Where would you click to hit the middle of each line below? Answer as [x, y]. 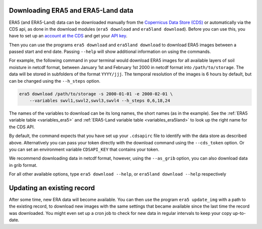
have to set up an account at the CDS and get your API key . [68, 36]
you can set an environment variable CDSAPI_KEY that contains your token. [84, 149]
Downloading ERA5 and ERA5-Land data [71, 10]
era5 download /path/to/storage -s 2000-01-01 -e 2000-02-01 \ [96, 94]
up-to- [239, 213]
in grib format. [23, 165]
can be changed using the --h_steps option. [55, 81]
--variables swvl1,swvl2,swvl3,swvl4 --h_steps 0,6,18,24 [100, 101]
